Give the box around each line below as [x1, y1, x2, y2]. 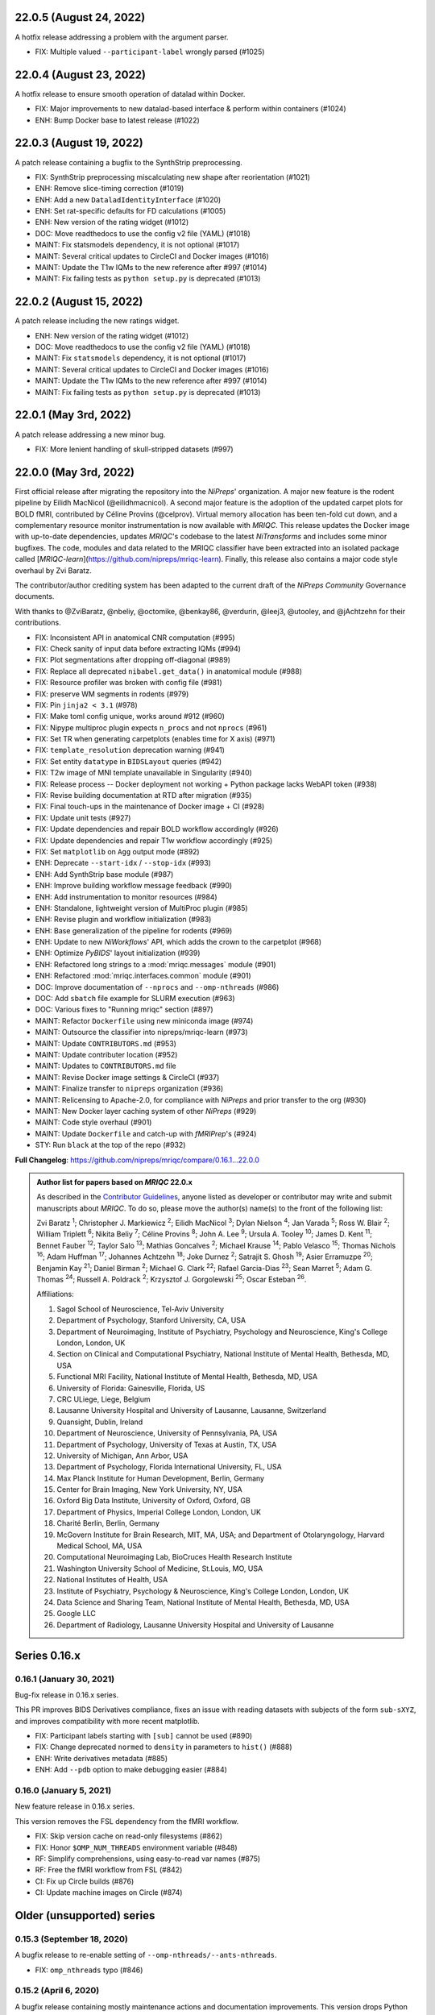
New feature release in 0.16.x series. [14, 1801, 135, 1811]
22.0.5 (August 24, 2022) [14, 10, 146, 24]
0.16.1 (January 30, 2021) [14, 1673, 115, 1685]
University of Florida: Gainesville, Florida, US [56, 1383, 205, 1393]
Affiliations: [36, 1290, 74, 1299]
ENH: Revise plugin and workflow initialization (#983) [35, 915, 212, 924]
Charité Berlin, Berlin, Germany [56, 1519, 160, 1528]
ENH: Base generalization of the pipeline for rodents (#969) [35, 925, 233, 935]
